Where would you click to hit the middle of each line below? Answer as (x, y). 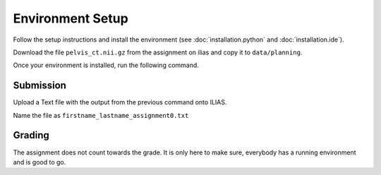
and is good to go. (40, 162)
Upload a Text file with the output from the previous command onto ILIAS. (120, 102)
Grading (31, 135)
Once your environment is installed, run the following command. (106, 65)
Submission (40, 86)
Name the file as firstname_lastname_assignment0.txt (101, 115)
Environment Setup (71, 18)
